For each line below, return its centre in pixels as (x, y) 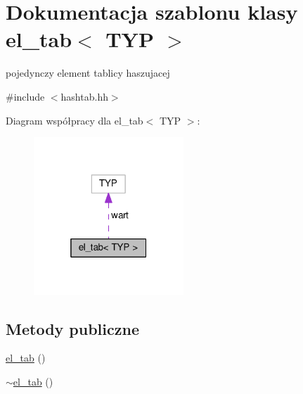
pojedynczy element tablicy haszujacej (88, 73)
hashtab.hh (84, 96)
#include (25, 96)
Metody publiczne (72, 328)
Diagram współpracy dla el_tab (75, 120)
